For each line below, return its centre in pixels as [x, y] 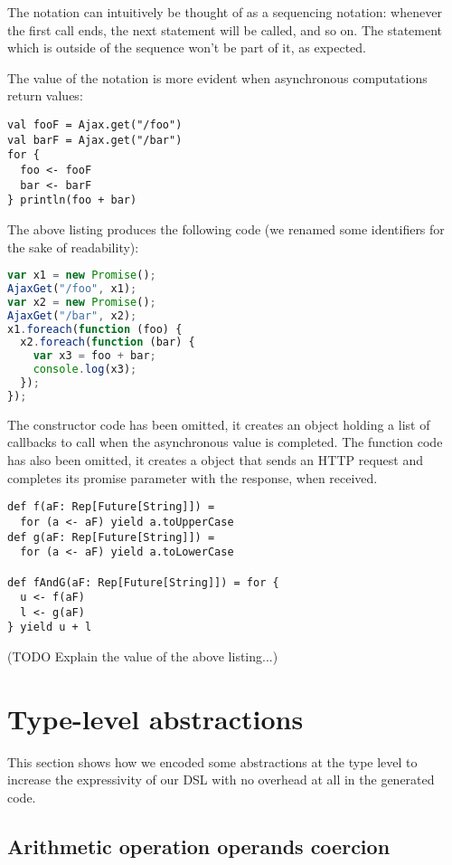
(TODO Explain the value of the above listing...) [143, 656]
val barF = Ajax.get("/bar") [95, 140]
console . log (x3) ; [85, 370]
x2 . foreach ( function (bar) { [108, 342]
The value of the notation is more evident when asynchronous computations [217, 77]
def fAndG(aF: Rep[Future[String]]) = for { [143, 582]
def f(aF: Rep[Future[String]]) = [111, 507]
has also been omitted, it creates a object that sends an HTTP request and [215, 460]
